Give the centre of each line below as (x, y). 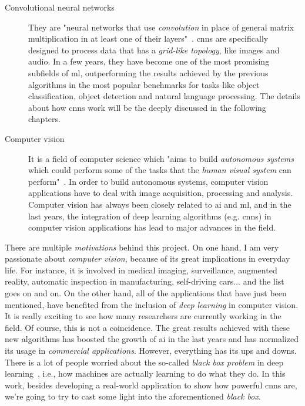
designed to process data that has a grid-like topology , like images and (154, 50)
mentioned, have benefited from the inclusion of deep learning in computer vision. (152, 304)
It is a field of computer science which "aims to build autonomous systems (161, 158)
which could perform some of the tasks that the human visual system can (160, 170)
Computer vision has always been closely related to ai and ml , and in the (160, 204)
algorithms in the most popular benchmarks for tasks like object (144, 84)
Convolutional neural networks (60, 7)
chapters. (44, 119)
